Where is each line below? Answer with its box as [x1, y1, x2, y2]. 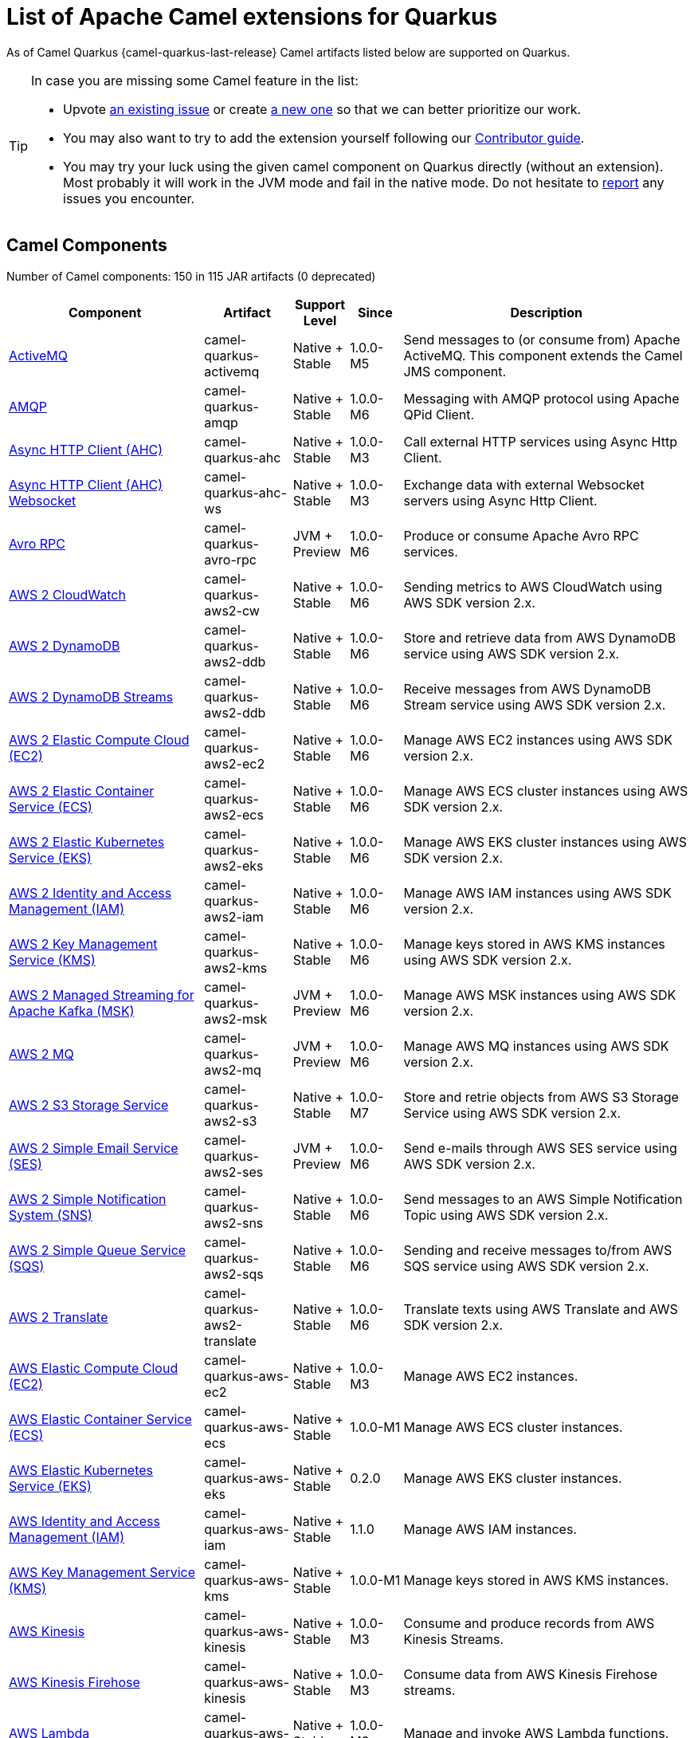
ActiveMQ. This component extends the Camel [403, 347, 683, 364]
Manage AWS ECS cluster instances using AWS [403, 782, 688, 799]
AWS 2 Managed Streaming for [9, 986, 194, 1003]
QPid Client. [403, 406, 475, 423]
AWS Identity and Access [9, 1512, 160, 1529]
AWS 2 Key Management [9, 935, 158, 952]
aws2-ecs [204, 806, 264, 823]
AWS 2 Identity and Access [9, 884, 172, 901]
